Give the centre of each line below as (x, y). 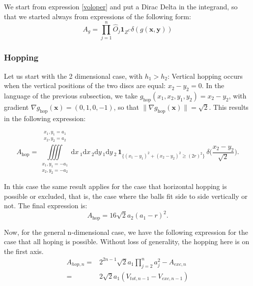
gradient (16, 107)
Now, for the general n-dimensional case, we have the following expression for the (126, 232)
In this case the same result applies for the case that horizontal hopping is (115, 186)
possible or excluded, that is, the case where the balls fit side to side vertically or (126, 196)
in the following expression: (45, 118)
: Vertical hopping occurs (205, 76)
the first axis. (24, 251)
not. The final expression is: (46, 206)
